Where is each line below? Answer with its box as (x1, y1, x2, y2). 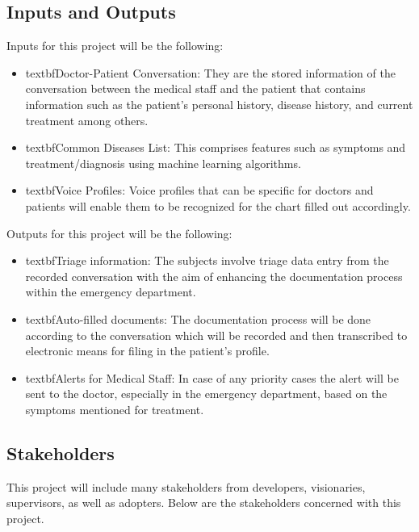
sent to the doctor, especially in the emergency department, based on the (25, 385, 388, 402)
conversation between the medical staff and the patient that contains (25, 80, 366, 97)
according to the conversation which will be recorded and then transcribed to (25, 326, 408, 343)
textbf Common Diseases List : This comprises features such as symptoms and (25, 139, 406, 156)
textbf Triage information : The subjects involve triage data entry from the (25, 252, 389, 269)
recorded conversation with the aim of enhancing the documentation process (25, 267, 403, 284)
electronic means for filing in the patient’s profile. (25, 342, 270, 359)
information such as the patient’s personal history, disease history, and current (25, 95, 413, 112)
